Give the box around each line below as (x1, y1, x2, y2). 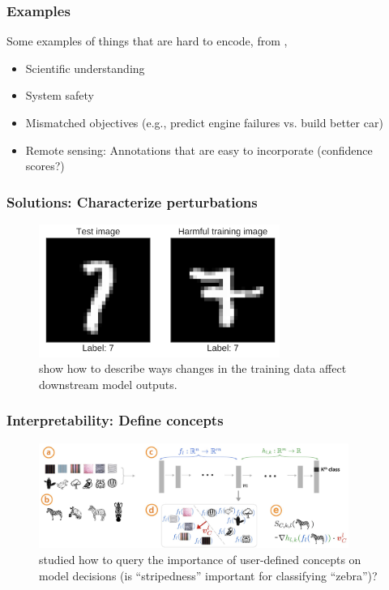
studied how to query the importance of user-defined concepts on (39, 551, 361, 568)
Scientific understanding (25, 59, 145, 76)
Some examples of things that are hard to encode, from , (6, 32, 288, 49)
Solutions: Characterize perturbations (6, 191, 258, 212)
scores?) (25, 157, 65, 174)
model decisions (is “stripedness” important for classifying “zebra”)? (39, 566, 378, 584)
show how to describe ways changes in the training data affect (39, 360, 347, 377)
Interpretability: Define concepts (6, 410, 224, 430)
